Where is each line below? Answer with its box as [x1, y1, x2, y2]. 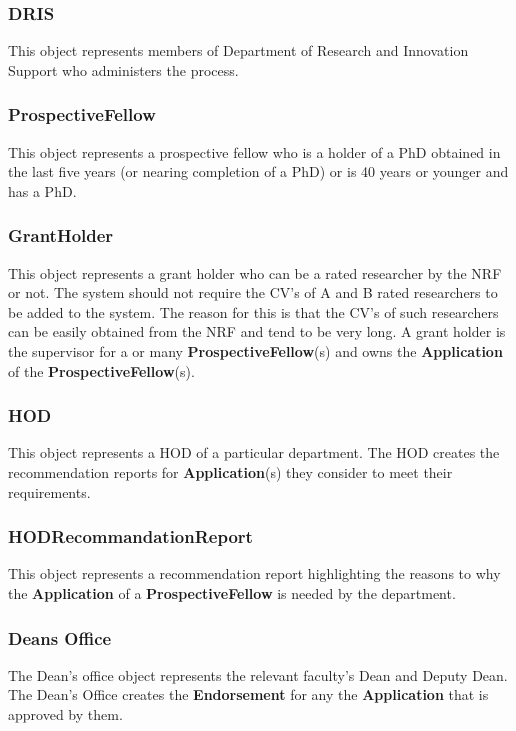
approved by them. [8, 704, 123, 724]
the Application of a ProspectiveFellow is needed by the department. [8, 583, 456, 603]
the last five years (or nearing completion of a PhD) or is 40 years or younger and [8, 161, 509, 182]
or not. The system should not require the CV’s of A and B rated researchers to [8, 282, 498, 303]
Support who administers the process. [8, 59, 239, 80]
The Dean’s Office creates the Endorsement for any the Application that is [8, 684, 489, 705]
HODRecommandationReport [8, 524, 253, 549]
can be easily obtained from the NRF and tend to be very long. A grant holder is [8, 321, 506, 342]
